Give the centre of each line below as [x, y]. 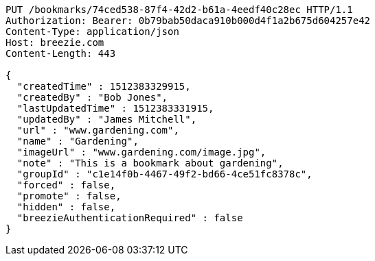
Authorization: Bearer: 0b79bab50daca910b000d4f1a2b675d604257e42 [188, 21]
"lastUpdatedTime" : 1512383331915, [115, 108]
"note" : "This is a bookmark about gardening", [150, 163]
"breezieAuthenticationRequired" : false [130, 218]
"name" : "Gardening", [78, 141]
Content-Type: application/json [92, 32]
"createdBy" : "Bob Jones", [92, 97]
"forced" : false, [66, 185]
